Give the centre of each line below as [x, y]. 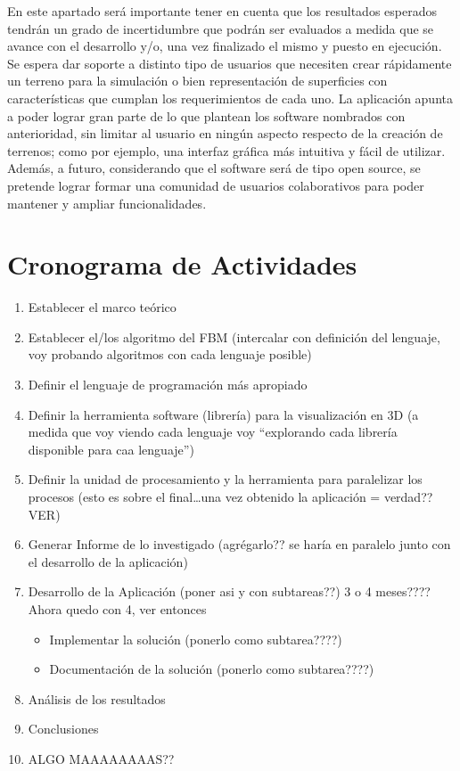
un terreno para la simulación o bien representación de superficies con [197, 81]
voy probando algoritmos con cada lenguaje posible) [170, 354]
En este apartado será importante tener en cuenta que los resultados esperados [222, 11]
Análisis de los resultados [97, 698]
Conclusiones [63, 729]
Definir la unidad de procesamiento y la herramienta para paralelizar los [225, 479]
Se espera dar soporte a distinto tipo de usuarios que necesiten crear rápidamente [230, 63]
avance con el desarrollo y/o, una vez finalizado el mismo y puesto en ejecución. [225, 46]
